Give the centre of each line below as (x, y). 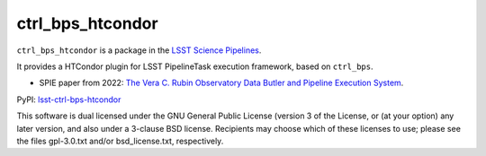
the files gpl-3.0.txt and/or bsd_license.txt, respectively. (120, 141)
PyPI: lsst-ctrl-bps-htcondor (69, 100)
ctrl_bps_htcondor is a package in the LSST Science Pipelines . (139, 50)
